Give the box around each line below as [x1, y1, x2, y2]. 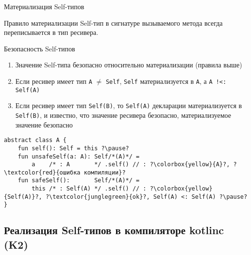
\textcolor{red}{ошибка [4, 169, 81, 176]
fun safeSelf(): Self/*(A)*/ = [17, 177, 140, 184]
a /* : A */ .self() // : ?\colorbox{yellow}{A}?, [32, 161, 230, 168]
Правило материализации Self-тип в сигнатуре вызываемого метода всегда [4, 17, 223, 28]
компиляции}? [84, 169, 126, 176]
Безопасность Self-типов [4, 43, 75, 53]
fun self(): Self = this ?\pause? [17, 144, 129, 152]
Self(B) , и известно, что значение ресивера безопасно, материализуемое [15, 110, 231, 120]
